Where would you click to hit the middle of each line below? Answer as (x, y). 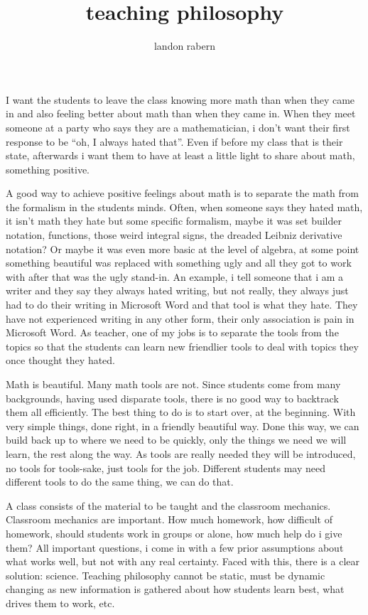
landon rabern (185, 46)
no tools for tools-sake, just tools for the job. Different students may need (166, 467)
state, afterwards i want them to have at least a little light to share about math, (180, 155)
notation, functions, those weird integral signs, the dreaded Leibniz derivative (174, 235)
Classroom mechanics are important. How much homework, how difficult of (169, 519)
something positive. (48, 169)
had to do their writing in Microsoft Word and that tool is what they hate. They (182, 305)
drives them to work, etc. (60, 603)
